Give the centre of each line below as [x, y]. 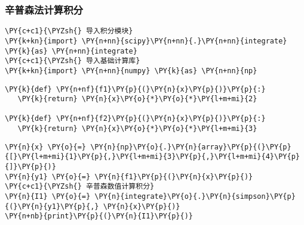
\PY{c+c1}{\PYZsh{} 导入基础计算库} [73, 61]
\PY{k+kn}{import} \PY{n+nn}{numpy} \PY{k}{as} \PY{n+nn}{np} [131, 71]
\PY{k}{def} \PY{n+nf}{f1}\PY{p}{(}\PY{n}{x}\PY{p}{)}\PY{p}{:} [135, 89]
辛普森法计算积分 [44, 9]
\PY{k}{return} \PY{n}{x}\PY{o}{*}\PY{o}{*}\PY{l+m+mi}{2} [137, 99]
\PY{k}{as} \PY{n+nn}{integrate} [71, 51]
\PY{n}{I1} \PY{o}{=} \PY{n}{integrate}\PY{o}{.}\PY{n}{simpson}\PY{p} [150, 197]
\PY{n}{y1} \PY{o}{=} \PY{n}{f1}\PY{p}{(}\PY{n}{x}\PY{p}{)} [129, 176]
